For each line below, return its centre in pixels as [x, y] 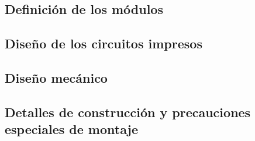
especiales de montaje [71, 129]
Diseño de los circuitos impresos [104, 43]
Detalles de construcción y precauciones [128, 112]
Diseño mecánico [56, 77]
